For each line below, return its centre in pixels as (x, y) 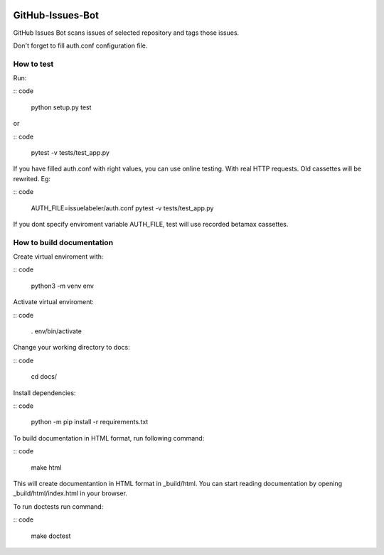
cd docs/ (44, 377)
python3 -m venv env (62, 286)
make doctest (51, 536)
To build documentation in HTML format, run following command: (109, 438)
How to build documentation (63, 242)
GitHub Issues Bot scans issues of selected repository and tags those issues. (126, 33)
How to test (33, 64)
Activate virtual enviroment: (53, 302)
